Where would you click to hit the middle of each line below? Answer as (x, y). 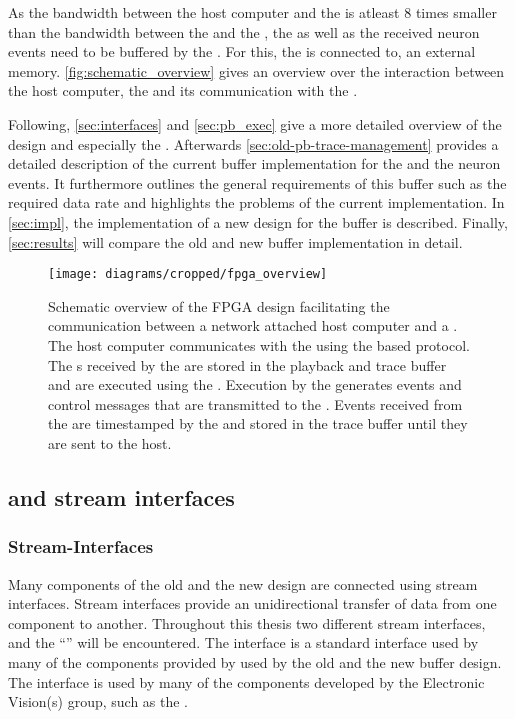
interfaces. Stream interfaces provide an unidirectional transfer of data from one (252, 603)
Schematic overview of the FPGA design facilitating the (219, 305)
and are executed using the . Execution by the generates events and (255, 384)
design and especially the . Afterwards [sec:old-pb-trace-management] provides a (253, 143)
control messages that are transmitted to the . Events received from (255, 403)
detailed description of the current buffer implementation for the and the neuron (254, 163)
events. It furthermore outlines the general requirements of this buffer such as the (257, 182)
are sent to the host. (110, 442)
